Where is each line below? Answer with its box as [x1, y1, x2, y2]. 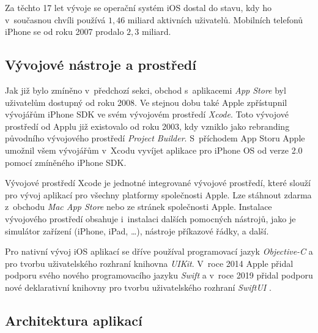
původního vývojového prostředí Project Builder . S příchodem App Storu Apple [5, 132, 305, 144]
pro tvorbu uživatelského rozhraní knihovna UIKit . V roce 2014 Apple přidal [5, 256, 294, 269]
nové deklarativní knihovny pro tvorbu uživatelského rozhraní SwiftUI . [5, 280, 272, 293]
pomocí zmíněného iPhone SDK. [5, 155, 127, 168]
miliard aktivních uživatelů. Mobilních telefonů [127, 13, 303, 26]
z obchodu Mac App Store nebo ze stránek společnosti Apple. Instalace [5, 200, 272, 213]
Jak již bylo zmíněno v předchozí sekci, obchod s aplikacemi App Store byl [5, 83, 286, 96]
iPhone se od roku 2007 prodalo [5, 25, 124, 38]
